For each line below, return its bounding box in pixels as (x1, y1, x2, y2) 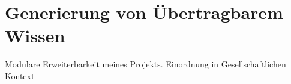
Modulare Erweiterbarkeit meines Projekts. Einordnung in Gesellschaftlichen (5, 58, 286, 70)
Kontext (5, 69, 35, 82)
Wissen (5, 23, 65, 48)
